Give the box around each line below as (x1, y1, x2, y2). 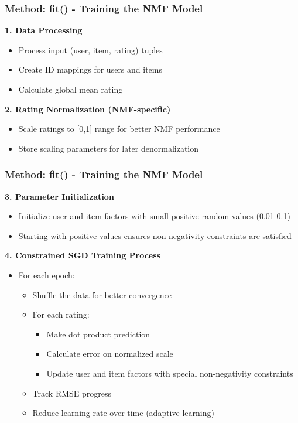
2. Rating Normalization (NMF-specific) (5, 103, 171, 115)
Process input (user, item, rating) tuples (18, 43, 163, 56)
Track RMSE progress (32, 387, 112, 399)
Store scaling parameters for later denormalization (18, 142, 199, 154)
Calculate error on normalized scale (46, 347, 173, 360)
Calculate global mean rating (18, 83, 123, 95)
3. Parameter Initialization (5, 190, 114, 202)
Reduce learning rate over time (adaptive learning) (32, 407, 214, 419)
